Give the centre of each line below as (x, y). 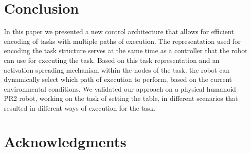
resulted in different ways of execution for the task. (80, 107)
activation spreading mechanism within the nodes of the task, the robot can (117, 69)
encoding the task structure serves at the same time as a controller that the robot (126, 50)
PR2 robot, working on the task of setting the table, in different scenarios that (121, 98)
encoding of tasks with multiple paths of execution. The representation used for (122, 41)
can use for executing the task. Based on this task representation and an (112, 60)
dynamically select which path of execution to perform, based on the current (118, 79)
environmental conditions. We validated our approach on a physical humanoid (120, 88)
